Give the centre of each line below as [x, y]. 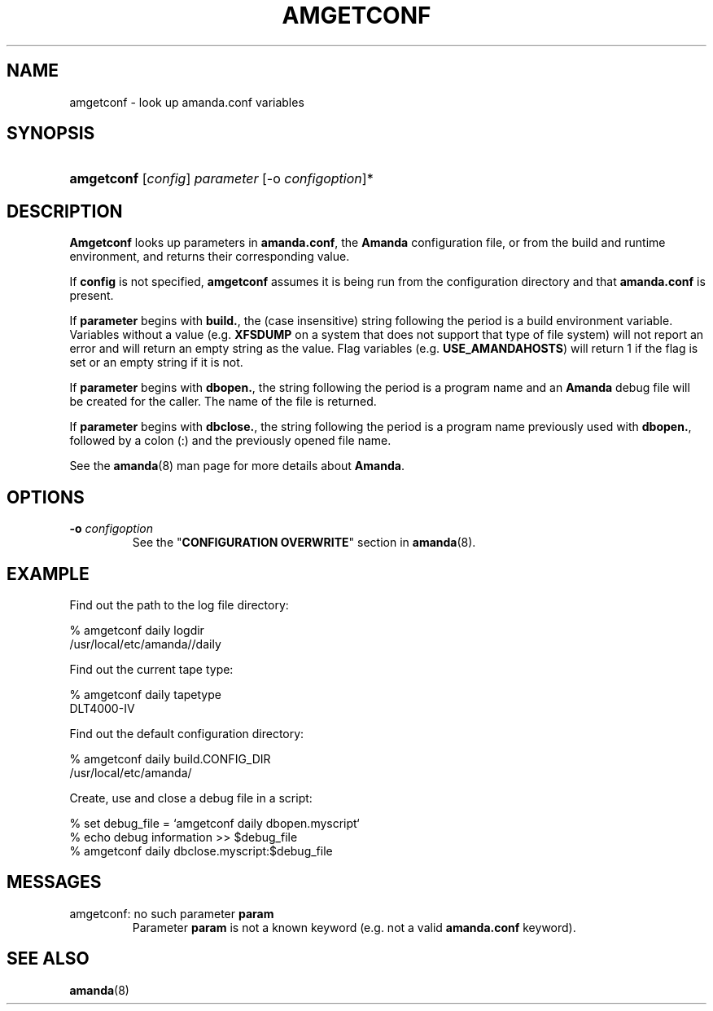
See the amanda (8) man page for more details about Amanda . [237, 466]
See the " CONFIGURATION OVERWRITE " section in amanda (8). [304, 543]
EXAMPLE [48, 574]
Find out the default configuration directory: [187, 733]
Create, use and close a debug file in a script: [191, 798]
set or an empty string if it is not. [156, 363]
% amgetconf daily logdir [137, 630]
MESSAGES [54, 882]
